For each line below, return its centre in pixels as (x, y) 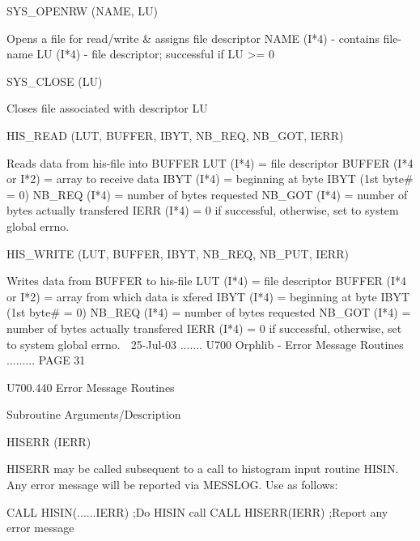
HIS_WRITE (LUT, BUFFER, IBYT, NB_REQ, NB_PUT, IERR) (178, 253)
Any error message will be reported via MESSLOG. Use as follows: (172, 485)
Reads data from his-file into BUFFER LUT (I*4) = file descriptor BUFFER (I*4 (210, 162)
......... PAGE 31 (46, 360)
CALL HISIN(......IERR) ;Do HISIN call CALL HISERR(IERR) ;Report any (197, 511)
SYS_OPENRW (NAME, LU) (82, 11)
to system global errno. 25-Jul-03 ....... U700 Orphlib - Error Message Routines (205, 344)
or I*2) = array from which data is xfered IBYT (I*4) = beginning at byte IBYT (208, 296)
